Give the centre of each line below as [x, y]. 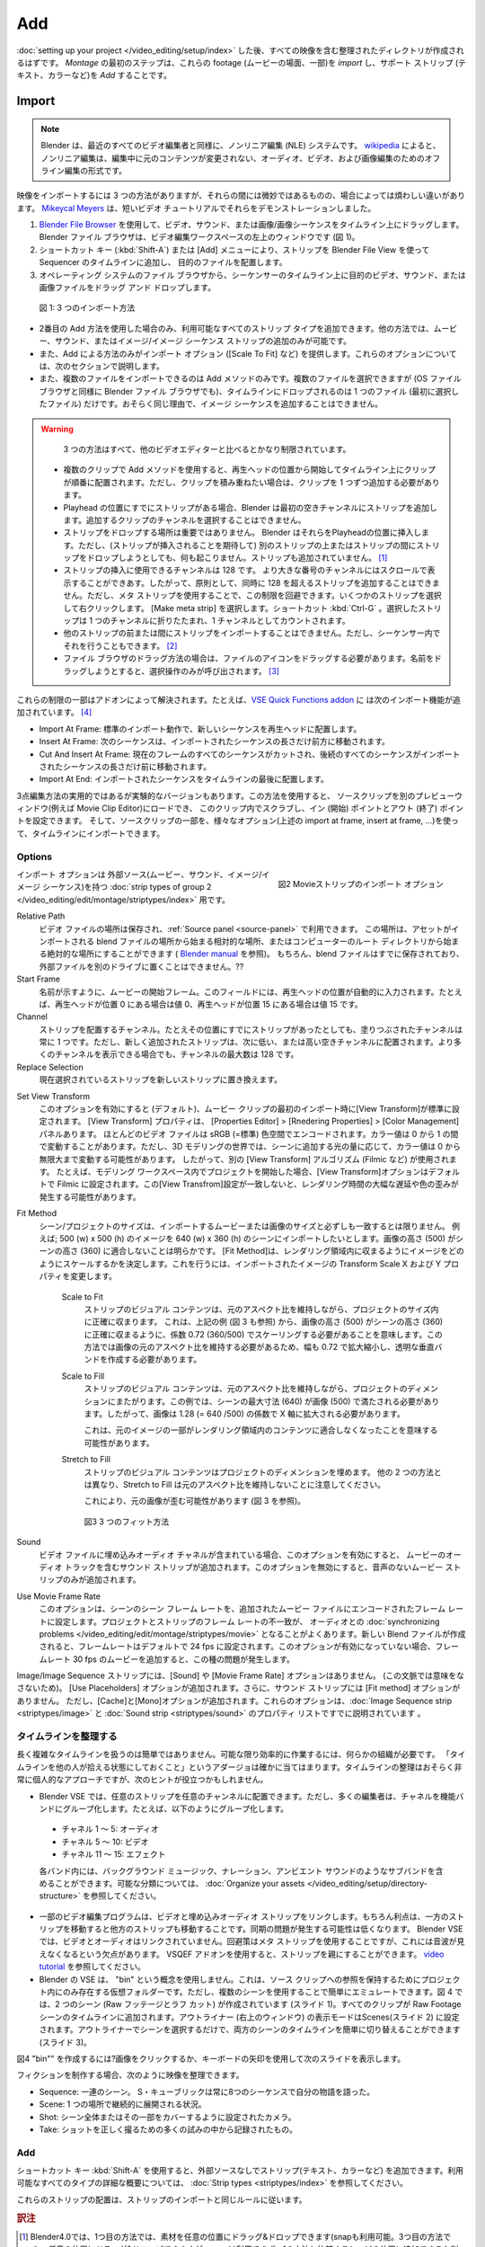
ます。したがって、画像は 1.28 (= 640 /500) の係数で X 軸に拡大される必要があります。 [244, 1414]
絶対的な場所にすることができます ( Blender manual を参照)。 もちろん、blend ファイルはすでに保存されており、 [255, 954]
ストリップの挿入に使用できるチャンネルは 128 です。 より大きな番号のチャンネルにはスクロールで [245, 570]
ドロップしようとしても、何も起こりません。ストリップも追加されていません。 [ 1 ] [237, 558]
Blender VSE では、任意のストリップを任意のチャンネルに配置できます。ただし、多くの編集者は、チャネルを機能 [247, 1796]
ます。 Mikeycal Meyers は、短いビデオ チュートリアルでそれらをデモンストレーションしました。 [196, 208]
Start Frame [38, 979]
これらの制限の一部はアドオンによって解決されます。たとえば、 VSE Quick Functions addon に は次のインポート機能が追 [239, 699]
